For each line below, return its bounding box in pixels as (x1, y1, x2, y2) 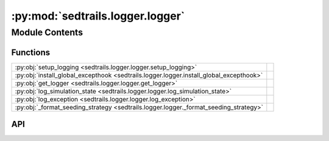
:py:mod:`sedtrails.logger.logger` (11, 9, 185, 23)
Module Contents (11, 27, 83, 38)
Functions (11, 47, 51, 57)
